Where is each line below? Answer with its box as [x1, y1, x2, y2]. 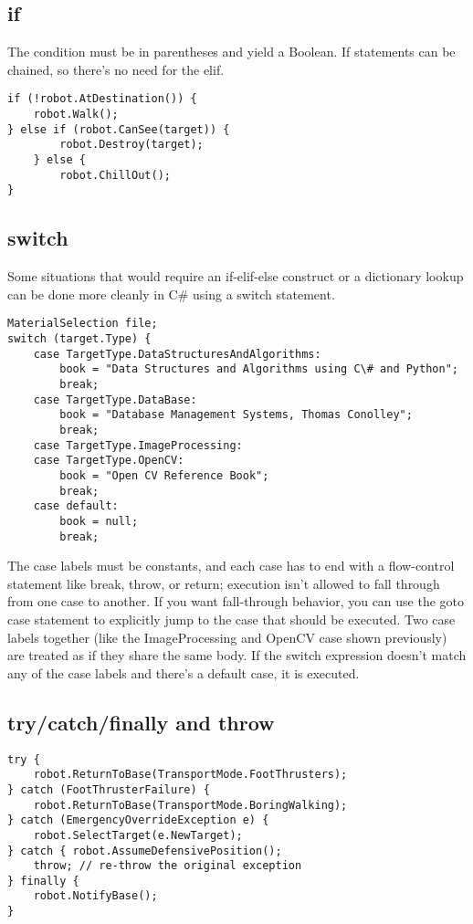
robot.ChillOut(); [59, 168, 171, 182]
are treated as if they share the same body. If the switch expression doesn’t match [7, 646, 467, 665]
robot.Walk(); [33, 108, 119, 121]
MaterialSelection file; [7, 317, 158, 331]
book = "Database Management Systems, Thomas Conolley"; [59, 408, 413, 422]
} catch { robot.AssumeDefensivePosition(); [7, 844, 282, 857]
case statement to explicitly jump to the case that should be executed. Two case [7, 610, 456, 628]
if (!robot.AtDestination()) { [7, 92, 197, 106]
